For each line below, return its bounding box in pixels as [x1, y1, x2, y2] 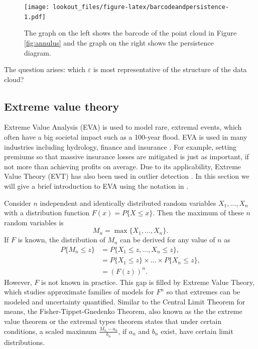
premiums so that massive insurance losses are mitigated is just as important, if [4, 151, 249, 162]
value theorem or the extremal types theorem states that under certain [4, 315, 222, 326]
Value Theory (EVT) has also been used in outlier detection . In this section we [4, 171, 249, 181]
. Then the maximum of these [153, 207, 244, 218]
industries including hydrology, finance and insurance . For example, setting [4, 141, 237, 152]
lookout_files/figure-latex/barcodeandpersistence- [53, 4, 229, 11]
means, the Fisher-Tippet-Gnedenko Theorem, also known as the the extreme [4, 306, 242, 316]
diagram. [24, 47, 51, 58]
